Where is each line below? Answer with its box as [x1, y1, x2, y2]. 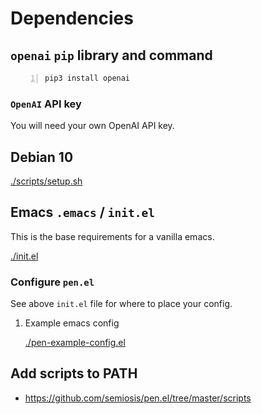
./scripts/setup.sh [10, 175, 83, 187]
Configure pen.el [10, 275, 95, 289]
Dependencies [10, 7, 134, 30]
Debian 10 [10, 148, 74, 166]
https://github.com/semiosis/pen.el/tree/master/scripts [24, 392, 252, 404]
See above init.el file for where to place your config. [10, 298, 233, 310]
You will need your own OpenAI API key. [10, 120, 175, 132]
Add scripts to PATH [10, 365, 138, 382]
